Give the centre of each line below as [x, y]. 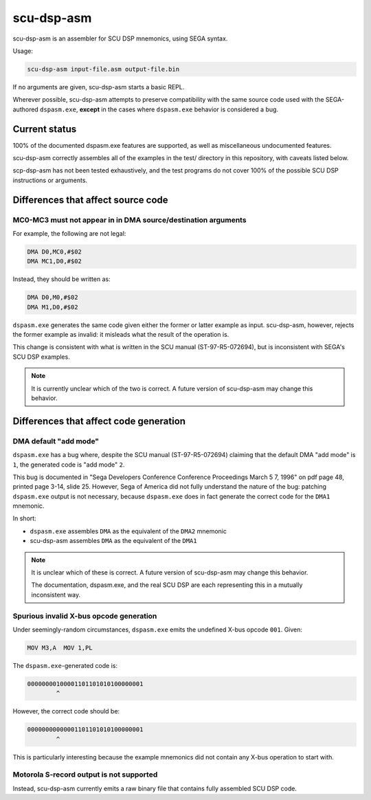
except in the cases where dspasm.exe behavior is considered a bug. [179, 109]
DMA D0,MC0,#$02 [55, 252]
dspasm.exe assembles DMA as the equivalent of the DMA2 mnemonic [128, 531]
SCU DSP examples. [41, 357]
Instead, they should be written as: [61, 279]
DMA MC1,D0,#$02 [55, 262]
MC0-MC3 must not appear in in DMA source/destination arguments [130, 220]
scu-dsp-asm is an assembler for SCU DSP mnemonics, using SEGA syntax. [120, 38]
